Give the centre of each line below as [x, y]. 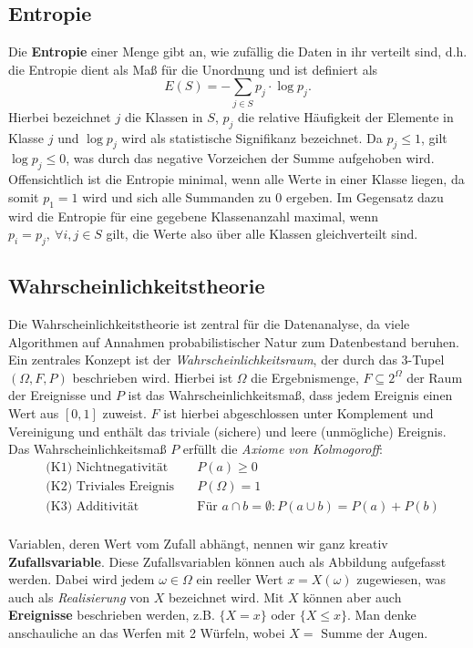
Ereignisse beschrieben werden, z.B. [112, 615]
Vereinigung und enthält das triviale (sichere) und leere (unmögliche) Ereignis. [227, 431]
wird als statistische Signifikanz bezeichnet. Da [252, 137]
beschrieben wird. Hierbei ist [153, 377]
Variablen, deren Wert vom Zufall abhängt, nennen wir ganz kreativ [198, 543]
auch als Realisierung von [79, 597]
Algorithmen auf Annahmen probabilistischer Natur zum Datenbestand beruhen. [234, 341]
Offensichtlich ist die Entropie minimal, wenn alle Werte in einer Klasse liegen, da [236, 179]
